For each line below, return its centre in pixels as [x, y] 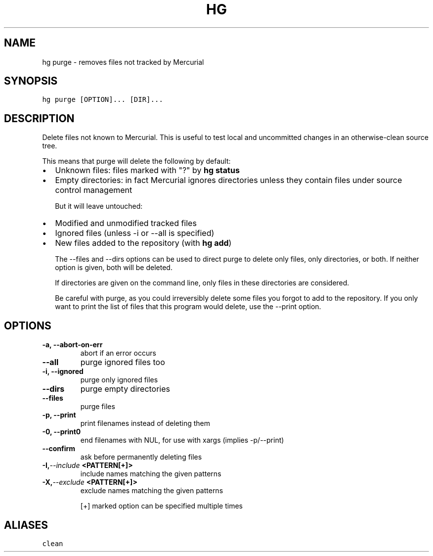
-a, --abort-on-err [72, 345]
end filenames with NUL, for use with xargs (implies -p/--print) [182, 440]
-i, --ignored [63, 371]
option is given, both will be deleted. [114, 268]
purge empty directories [125, 389]
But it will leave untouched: [99, 206]
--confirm [59, 449]
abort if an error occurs [118, 353]
